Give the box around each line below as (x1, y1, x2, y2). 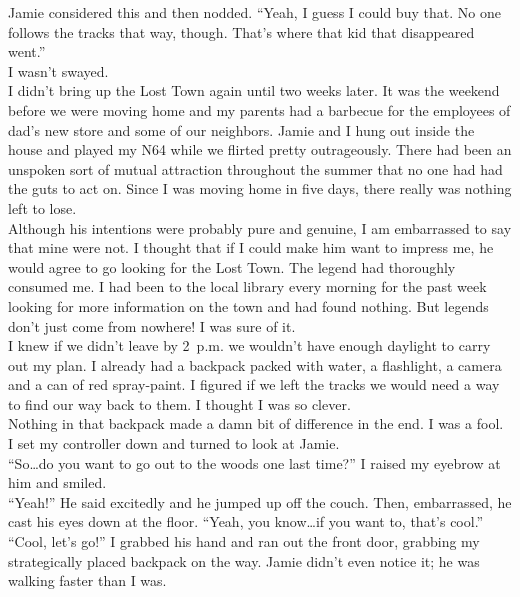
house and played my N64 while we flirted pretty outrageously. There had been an (8, 139, 512, 160)
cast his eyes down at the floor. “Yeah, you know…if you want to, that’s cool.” (8, 511, 484, 532)
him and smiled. (8, 472, 107, 493)
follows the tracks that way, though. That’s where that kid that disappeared (8, 21, 475, 42)
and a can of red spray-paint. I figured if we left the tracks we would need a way (8, 374, 500, 395)
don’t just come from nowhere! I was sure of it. (8, 315, 296, 336)
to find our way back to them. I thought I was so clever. (8, 393, 351, 414)
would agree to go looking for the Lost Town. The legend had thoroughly (8, 256, 456, 277)
